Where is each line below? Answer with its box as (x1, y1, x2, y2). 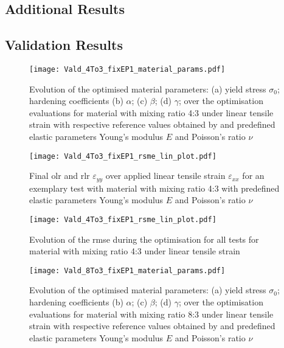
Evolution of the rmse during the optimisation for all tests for (29, 232, 259, 245)
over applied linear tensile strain (105, 169, 226, 182)
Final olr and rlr (29, 169, 90, 182)
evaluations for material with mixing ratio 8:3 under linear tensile (29, 307, 274, 320)
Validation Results (5, 35, 123, 54)
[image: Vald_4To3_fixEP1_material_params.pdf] (29, 64, 226, 74)
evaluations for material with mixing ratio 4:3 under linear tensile (29, 106, 274, 119)
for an (242, 169, 265, 182)
